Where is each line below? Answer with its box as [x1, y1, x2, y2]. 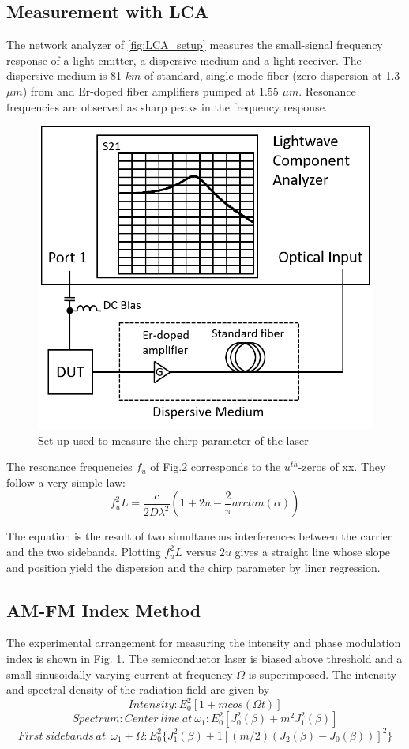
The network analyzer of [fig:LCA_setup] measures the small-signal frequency [6, 36, 383, 53]
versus [186, 543, 216, 559]
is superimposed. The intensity [248, 665, 397, 682]
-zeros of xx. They [298, 458, 386, 475]
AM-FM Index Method [6, 597, 201, 622]
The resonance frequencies [6, 458, 133, 475]
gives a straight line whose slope [235, 543, 390, 559]
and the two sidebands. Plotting [6, 543, 161, 559]
